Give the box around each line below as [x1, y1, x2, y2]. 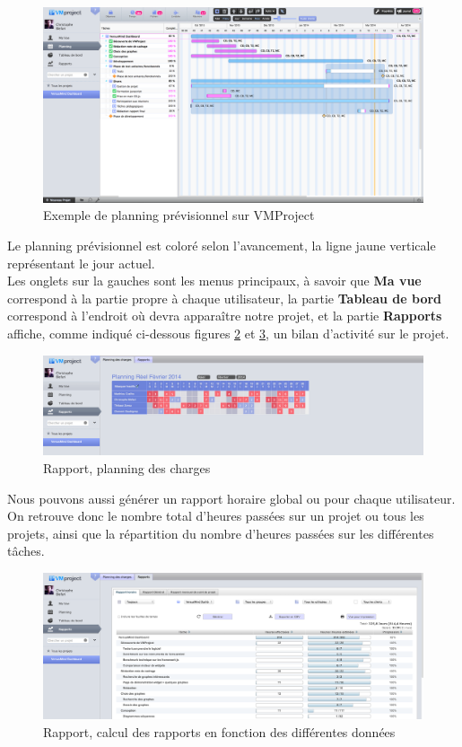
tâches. [7, 541, 45, 560]
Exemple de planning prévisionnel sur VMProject [43, 206, 315, 224]
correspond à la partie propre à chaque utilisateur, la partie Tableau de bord [7, 288, 442, 307]
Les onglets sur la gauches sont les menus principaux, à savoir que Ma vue [7, 271, 422, 290]
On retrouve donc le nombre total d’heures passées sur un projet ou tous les [7, 506, 424, 525]
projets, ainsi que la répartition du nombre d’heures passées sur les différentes [7, 523, 434, 542]
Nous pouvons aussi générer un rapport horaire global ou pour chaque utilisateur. [7, 488, 456, 507]
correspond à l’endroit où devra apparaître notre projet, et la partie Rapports [7, 306, 442, 325]
